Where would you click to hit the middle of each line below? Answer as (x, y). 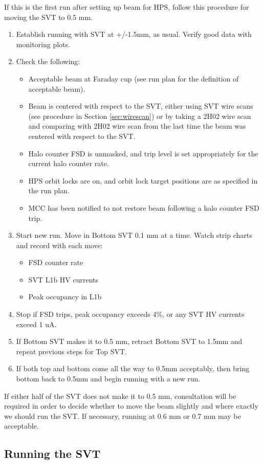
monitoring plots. (43, 44)
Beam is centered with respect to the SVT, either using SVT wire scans (141, 106)
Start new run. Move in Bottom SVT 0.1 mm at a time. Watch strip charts (134, 235)
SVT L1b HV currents (63, 279)
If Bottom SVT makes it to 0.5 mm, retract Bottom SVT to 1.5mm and (129, 341)
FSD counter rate (56, 262)
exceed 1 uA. (36, 324)
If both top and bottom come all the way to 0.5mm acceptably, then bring (133, 368)
